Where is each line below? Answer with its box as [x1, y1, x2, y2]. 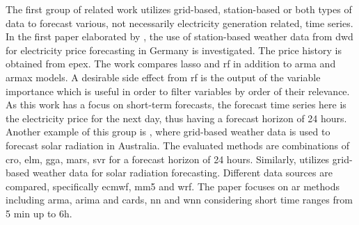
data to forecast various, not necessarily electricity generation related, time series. [6, 15, 353, 30]
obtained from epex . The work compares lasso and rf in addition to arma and [6, 56, 336, 71]
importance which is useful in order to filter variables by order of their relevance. [6, 83, 350, 98]
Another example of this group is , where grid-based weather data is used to [6, 124, 330, 139]
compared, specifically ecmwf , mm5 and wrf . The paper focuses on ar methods [6, 178, 340, 193]
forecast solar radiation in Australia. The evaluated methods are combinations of [6, 137, 350, 152]
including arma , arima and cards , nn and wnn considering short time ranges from [6, 192, 353, 207]
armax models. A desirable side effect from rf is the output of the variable [6, 69, 321, 84]
